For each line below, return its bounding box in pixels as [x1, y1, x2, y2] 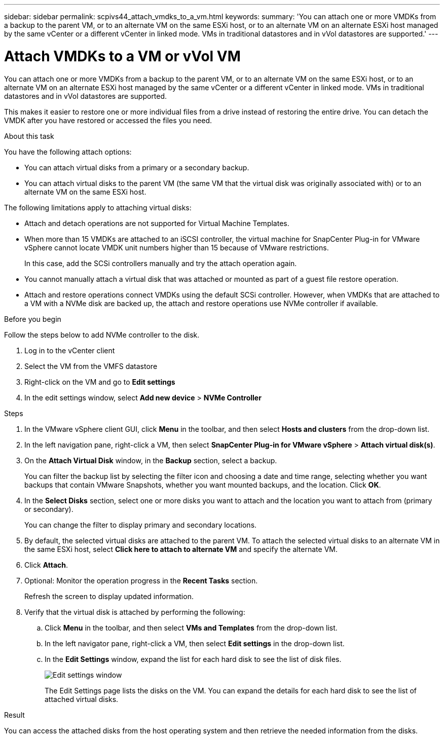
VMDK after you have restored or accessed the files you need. [4, 116, 212, 125]
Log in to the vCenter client [24, 346, 115, 355]
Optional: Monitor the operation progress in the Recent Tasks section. [24, 576, 258, 585]
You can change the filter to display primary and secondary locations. [24, 520, 257, 529]
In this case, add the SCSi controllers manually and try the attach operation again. [24, 258, 297, 268]
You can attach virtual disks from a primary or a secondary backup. [24, 163, 249, 172]
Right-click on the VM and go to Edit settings [24, 377, 175, 386]
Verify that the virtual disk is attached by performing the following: [24, 607, 245, 616]
